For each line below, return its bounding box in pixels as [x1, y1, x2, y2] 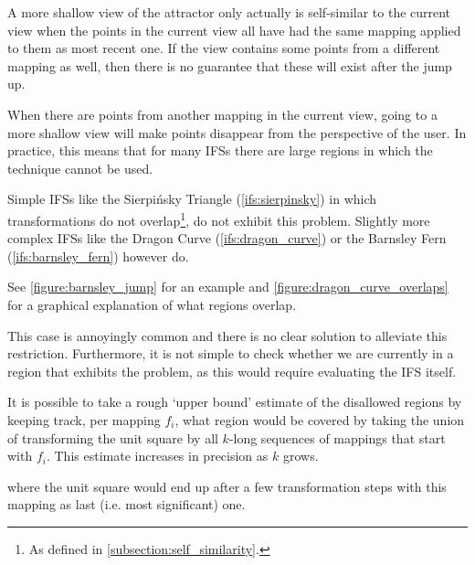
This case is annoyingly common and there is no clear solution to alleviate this [7, 325, 448, 345]
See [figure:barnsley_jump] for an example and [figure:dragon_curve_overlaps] [7, 277, 449, 296]
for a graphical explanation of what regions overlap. [7, 294, 297, 314]
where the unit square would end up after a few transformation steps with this [7, 476, 447, 496]
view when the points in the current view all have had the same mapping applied [7, 20, 461, 39]
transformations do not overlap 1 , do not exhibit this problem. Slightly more [7, 208, 430, 229]
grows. [282, 446, 319, 465]
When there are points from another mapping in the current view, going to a [7, 104, 438, 123]
